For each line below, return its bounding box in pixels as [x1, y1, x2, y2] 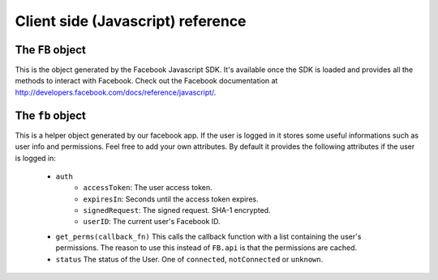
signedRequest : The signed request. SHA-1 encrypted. [83, 206, 271, 215]
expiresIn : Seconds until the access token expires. [83, 194, 259, 204]
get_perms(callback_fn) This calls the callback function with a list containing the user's [55, 231, 362, 241]
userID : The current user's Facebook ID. [83, 217, 221, 227]
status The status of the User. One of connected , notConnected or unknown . [55, 254, 324, 264]
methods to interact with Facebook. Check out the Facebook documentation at [15, 76, 278, 86]
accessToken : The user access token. [83, 183, 213, 193]
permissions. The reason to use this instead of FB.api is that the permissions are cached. [55, 243, 357, 252]
